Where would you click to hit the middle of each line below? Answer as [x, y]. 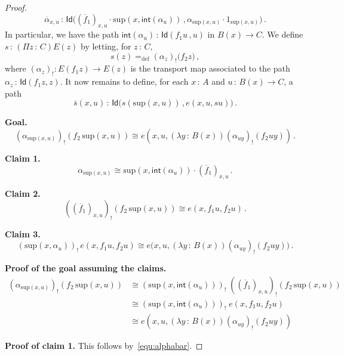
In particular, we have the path [62, 34]
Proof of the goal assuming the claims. [86, 268]
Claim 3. [23, 233]
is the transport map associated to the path [210, 68]
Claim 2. [23, 194]
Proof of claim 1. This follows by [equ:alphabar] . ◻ [104, 346]
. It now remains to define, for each [124, 81]
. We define [282, 34]
